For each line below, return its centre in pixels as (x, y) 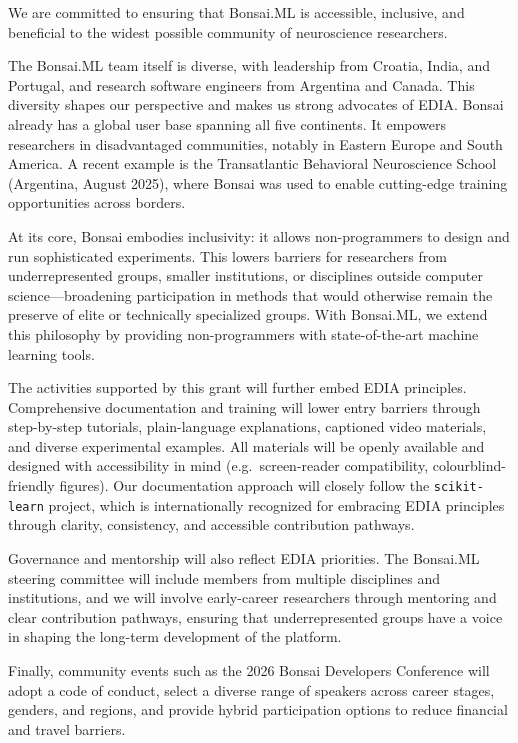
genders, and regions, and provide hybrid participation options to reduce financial (258, 709)
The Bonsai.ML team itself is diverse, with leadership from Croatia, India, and (249, 65)
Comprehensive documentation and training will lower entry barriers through (244, 406)
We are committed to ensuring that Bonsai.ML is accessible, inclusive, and (236, 12)
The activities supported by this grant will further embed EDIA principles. (237, 387)
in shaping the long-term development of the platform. (175, 636)
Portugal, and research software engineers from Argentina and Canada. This (241, 84)
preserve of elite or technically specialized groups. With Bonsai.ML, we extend (248, 314)
